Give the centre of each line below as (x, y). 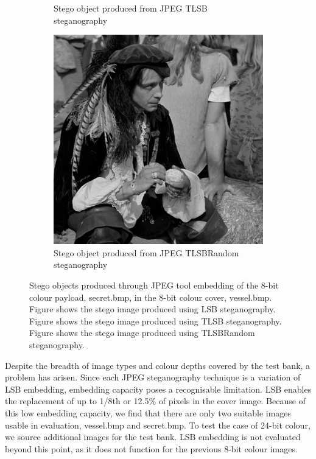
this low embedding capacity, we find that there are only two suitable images (148, 412)
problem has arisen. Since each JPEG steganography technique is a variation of (153, 377)
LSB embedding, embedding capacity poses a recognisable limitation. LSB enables (158, 389)
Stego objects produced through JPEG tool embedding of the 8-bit (154, 285)
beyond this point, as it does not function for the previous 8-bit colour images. (151, 448)
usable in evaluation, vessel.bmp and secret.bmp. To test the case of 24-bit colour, (158, 425)
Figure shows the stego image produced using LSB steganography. (153, 309)
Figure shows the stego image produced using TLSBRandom (142, 333)
